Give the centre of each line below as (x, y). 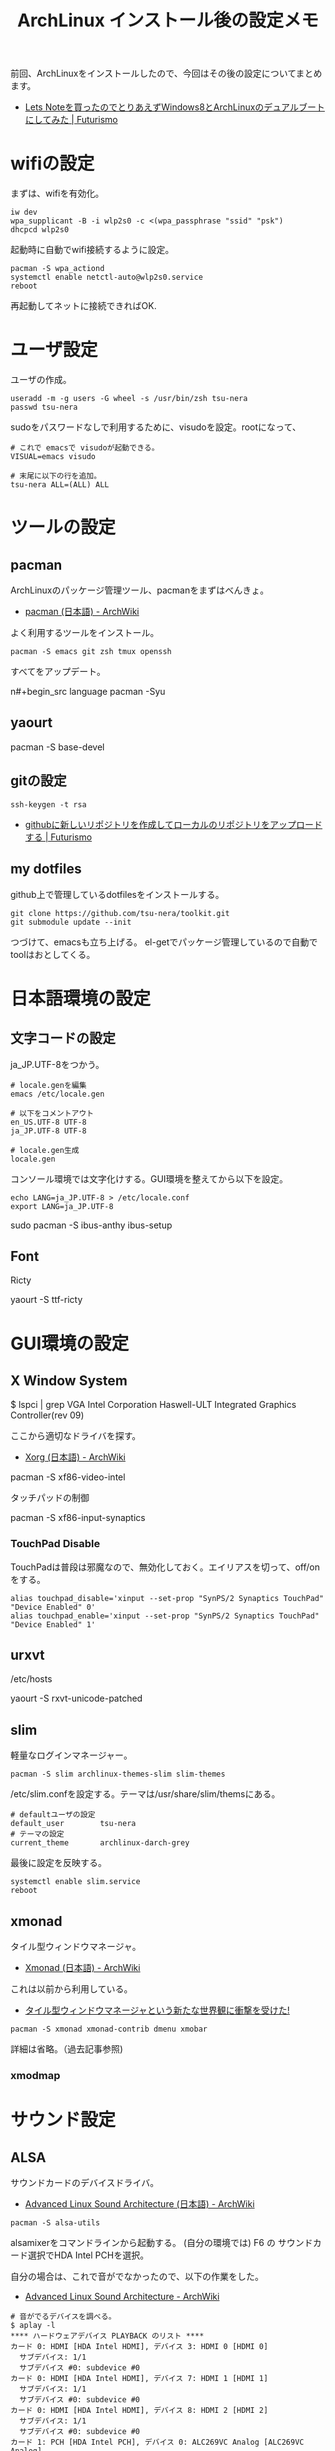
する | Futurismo (58, 837)
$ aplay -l (33, 2325)
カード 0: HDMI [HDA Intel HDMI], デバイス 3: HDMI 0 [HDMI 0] (139, 2346)
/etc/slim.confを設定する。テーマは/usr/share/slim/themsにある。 (145, 1794)
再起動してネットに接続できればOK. (83, 306)
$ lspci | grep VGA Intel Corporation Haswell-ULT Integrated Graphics (153, 1405)
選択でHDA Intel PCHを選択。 (88, 2255)
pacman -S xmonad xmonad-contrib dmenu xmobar (109, 2029)
